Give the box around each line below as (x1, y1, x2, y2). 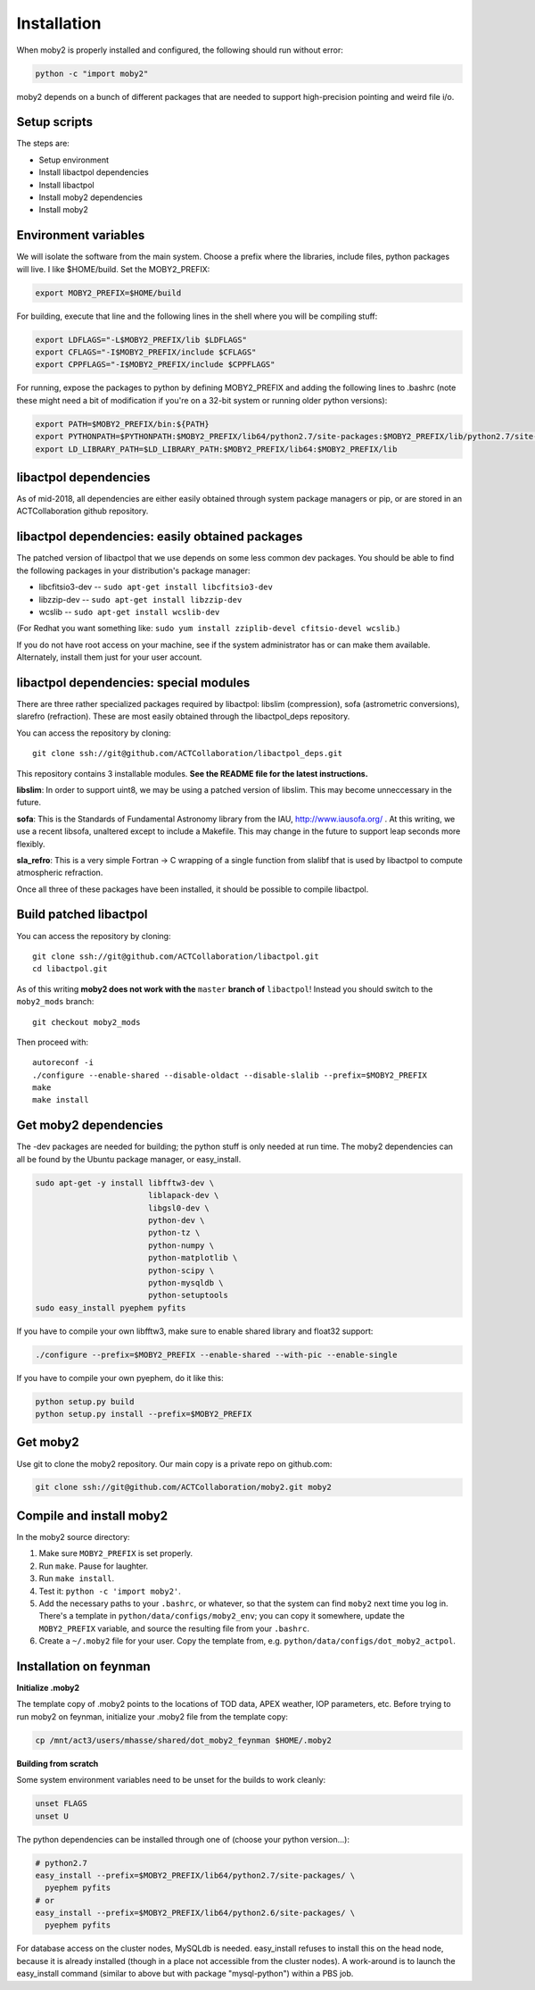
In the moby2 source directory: (16, 1531, 130, 1542)
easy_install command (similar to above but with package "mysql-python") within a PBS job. (16, 1969, 354, 1979)
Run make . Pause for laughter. (38, 1561, 149, 1571)
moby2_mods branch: (16, 996, 95, 1007)
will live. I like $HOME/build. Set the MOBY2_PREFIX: (16, 263, 210, 274)
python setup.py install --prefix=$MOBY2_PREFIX (35, 1409, 252, 1419)
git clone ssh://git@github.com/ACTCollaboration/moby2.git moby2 (35, 1482, 332, 1493)
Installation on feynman (16, 1659, 151, 1674)
